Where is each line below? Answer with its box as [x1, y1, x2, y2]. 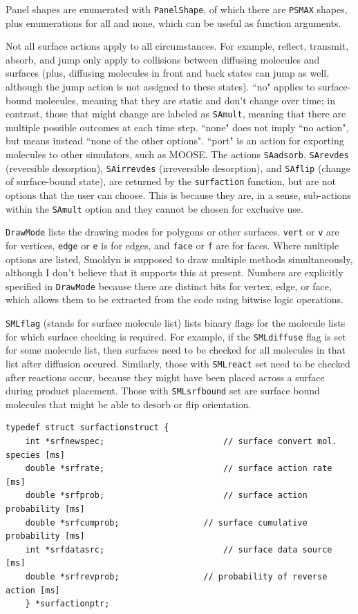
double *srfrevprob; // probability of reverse [25, 571, 328, 582]
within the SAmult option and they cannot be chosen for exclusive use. [6, 201, 303, 215]
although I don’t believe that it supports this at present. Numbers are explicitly [6, 265, 343, 280]
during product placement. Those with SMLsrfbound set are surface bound [6, 383, 320, 398]
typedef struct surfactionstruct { [6, 423, 169, 433]
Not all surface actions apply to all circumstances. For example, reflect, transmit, [6, 39, 349, 53]
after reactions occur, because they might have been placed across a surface [6, 370, 325, 384]
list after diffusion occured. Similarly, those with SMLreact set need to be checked [6, 356, 350, 370]
